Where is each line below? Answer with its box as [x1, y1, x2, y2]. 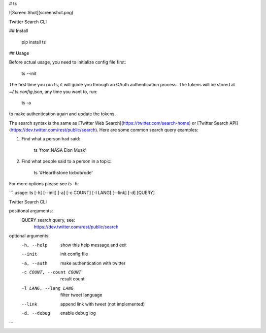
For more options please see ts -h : [9, 181, 79, 187]
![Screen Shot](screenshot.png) [9, 10, 74, 16]
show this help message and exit [60, 242, 127, 248]
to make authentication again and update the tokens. [9, 111, 116, 117]
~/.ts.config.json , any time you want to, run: [9, 89, 98, 95]
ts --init [21, 70, 37, 76]
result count [60, 276, 85, 282]
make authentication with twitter [60, 260, 126, 266]
